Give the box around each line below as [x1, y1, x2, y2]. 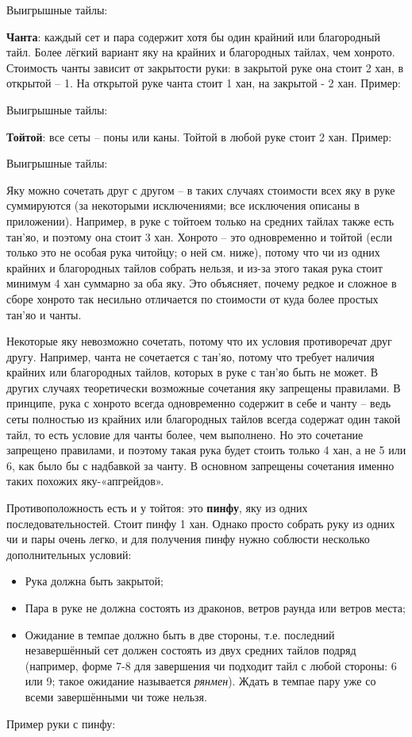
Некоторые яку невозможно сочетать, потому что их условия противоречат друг [6, 333, 392, 349]
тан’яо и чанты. [6, 306, 82, 322]
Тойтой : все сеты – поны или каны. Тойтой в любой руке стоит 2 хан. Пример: [6, 128, 392, 145]
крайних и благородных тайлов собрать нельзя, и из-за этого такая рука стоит [6, 259, 383, 276]
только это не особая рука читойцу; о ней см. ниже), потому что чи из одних [6, 244, 380, 260]
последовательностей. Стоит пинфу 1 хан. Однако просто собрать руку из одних [6, 515, 395, 531]
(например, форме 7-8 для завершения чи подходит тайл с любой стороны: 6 [25, 657, 397, 673]
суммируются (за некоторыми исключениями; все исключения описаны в [6, 197, 360, 214]
